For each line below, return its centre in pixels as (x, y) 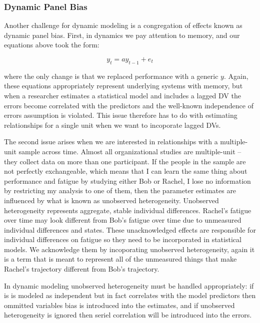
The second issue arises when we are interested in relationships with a (111, 142)
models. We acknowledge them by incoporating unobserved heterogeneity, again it (129, 249)
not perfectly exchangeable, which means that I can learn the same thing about (126, 171)
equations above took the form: (52, 45)
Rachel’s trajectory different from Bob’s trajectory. (82, 269)
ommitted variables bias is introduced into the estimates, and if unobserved (119, 305)
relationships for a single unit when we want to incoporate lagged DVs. (112, 125)
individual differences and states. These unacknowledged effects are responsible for (130, 229)
